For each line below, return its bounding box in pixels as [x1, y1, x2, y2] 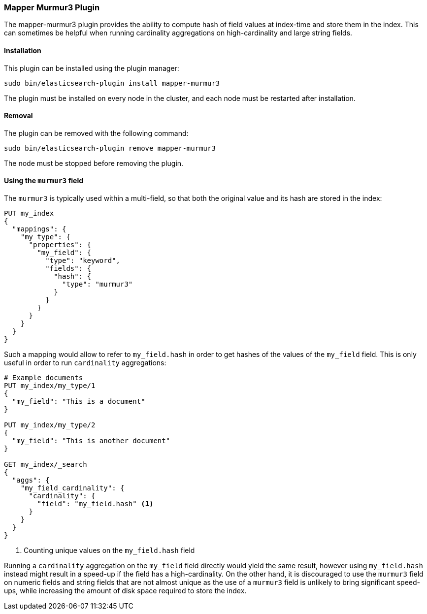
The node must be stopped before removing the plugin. [4, 159, 184, 167]
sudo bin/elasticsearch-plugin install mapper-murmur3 [4, 79, 220, 87]
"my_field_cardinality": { [20, 484, 125, 492]
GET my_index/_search [4, 460, 87, 469]
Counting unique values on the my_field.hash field [24, 546, 195, 555]
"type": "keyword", [45, 257, 121, 265]
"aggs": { [12, 476, 50, 485]
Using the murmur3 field [4, 176, 84, 185]
